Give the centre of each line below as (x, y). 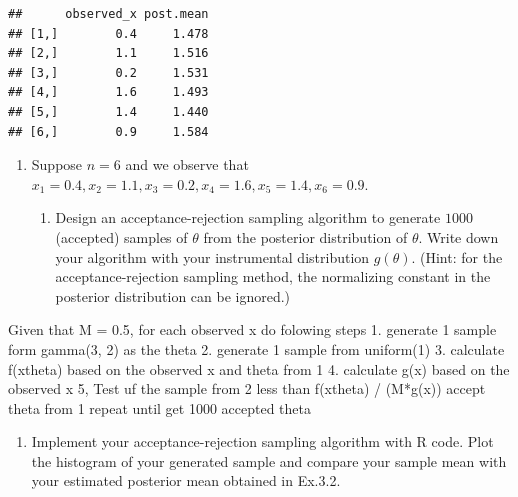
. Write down (458, 236)
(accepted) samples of (121, 236)
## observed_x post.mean (108, 14)
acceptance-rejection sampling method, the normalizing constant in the (273, 276)
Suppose (57, 164)
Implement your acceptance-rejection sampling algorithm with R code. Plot (262, 441)
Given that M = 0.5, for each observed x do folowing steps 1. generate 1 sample (252, 329)
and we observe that (187, 164)
